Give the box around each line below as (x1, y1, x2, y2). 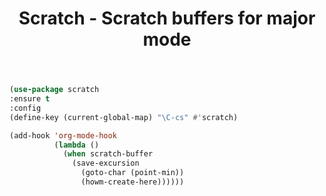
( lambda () (53, 140, 100, 150)
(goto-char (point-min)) (80, 168, 185, 178)
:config (9, 103, 42, 113)
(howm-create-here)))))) (80, 177, 185, 187)
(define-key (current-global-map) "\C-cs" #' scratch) (9, 112, 239, 122)
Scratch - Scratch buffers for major (18, 7, 316, 30)
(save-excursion (72, 158, 140, 169)
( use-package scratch (9, 85, 100, 95)
